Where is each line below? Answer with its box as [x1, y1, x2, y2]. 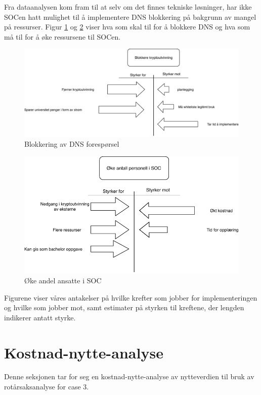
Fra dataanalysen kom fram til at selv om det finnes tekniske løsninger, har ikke [4, 2, 252, 12]
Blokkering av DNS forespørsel [24, 139, 119, 149]
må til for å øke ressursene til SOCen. [4, 31, 121, 42]
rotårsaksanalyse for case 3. [4, 381, 89, 392]
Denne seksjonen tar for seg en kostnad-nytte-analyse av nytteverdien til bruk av [4, 371, 254, 382]
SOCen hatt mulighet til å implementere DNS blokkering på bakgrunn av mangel [4, 11, 256, 22]
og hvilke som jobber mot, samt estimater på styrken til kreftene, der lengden [4, 302, 244, 313]
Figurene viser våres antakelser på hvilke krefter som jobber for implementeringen [4, 292, 257, 303]
